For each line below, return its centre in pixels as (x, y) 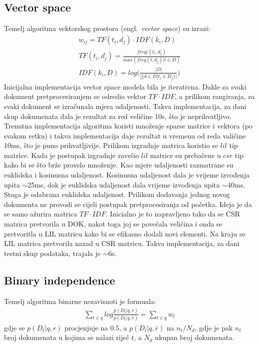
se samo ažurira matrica (41, 214)
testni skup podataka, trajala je (52, 253)
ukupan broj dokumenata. (195, 337)
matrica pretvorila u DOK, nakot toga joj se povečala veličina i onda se (113, 224)
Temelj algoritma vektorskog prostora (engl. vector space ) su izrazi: (107, 28)
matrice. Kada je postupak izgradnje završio (72, 155)
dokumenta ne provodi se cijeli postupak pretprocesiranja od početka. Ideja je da (128, 204)
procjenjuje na (86, 327)
